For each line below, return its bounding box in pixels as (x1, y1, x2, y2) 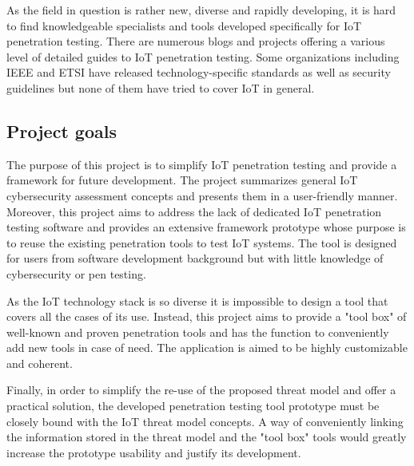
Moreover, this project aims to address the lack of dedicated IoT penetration (6, 203, 382, 219)
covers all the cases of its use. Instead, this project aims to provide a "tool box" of (6, 308, 407, 325)
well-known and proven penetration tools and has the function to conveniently (6, 323, 389, 340)
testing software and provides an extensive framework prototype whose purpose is (6, 219, 406, 235)
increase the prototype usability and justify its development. (6, 444, 301, 460)
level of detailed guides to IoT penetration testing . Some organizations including (6, 48, 400, 65)
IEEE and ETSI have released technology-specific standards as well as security (6, 64, 391, 81)
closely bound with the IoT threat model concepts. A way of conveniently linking (6, 413, 404, 429)
